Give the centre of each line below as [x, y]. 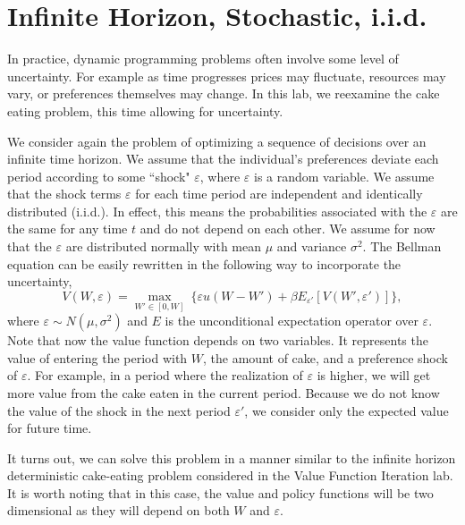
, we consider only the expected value [347, 410]
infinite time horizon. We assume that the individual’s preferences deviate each [223, 159]
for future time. [50, 428]
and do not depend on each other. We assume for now [287, 229]
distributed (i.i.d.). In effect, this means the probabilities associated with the [217, 211]
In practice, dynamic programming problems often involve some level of [203, 59]
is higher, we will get [374, 375]
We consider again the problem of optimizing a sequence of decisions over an [217, 141]
